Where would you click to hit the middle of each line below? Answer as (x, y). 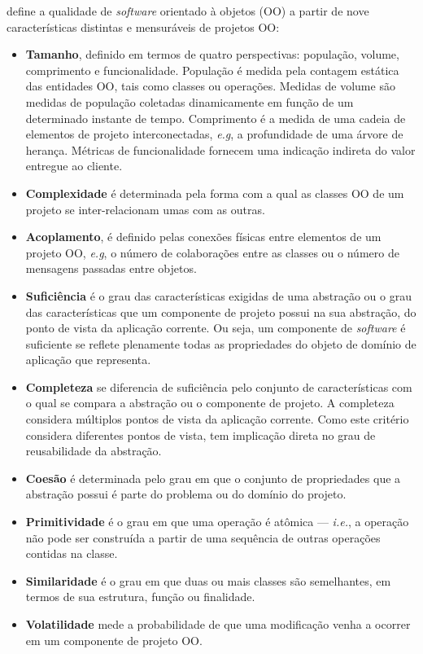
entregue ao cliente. (74, 166)
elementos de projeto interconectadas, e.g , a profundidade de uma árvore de (214, 134)
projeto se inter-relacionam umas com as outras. (145, 209)
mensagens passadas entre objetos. (111, 268)
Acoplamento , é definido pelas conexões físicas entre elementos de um (203, 237)
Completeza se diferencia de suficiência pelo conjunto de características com (219, 386)
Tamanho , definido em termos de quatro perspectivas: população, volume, (212, 54)
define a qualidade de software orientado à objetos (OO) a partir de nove (188, 11)
